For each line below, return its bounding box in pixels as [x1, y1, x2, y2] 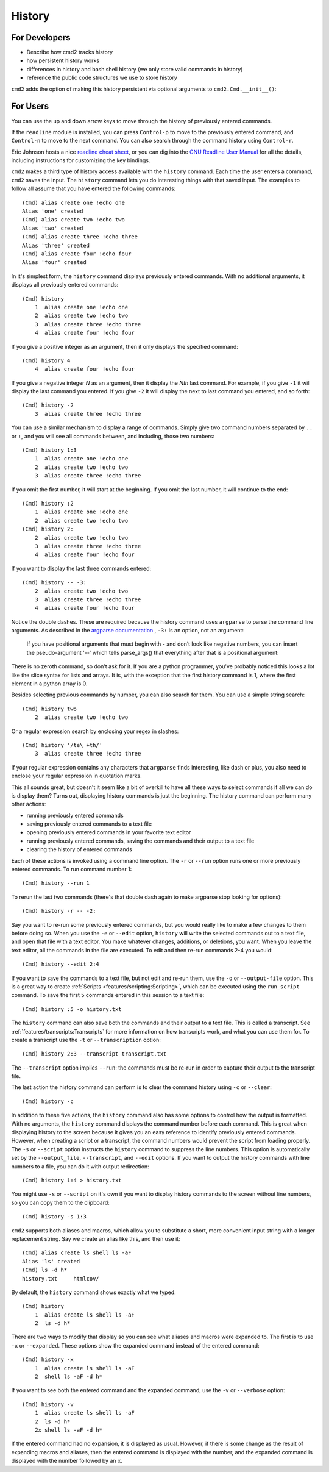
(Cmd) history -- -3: [22, 579, 87, 586]
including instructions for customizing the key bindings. [11, 157, 150, 164]
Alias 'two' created [22, 224, 83, 232]
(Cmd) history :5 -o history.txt [22, 1006, 122, 1012]
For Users [11, 101, 49, 112]
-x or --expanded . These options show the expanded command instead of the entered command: [11, 1342, 260, 1349]
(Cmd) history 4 [22, 357, 71, 364]
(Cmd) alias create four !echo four [22, 251, 132, 257]
